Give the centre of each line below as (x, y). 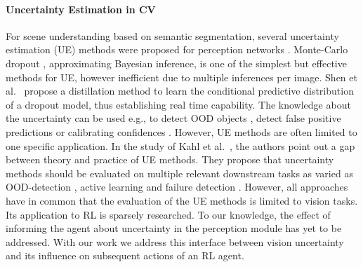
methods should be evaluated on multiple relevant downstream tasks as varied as (179, 173)
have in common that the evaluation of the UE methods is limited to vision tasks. (182, 200)
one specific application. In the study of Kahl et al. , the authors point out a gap (180, 145)
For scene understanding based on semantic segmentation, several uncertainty (172, 35)
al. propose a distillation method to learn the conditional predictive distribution (180, 91)
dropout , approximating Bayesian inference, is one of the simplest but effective (176, 63)
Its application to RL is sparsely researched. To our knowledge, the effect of (168, 214)
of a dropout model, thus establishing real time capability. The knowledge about (178, 104)
